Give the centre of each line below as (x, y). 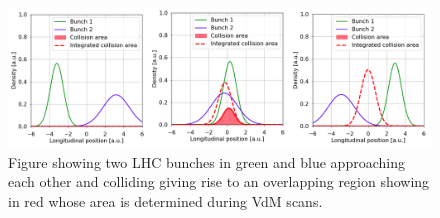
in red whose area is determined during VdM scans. (165, 200)
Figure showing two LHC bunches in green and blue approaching (206, 161)
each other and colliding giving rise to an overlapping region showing (219, 181)
